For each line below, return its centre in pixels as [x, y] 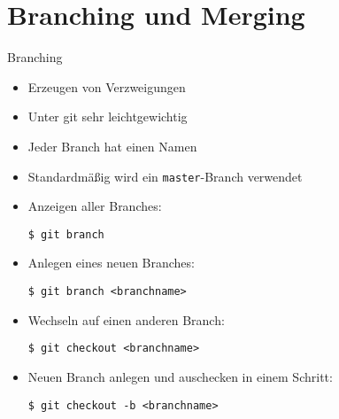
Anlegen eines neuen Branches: [111, 263]
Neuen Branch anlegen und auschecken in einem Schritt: [180, 376]
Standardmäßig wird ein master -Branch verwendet [165, 176]
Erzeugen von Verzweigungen [107, 86]
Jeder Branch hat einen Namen [112, 146]
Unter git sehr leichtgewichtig [108, 116]
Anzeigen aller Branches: [95, 206]
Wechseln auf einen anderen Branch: [126, 319]
